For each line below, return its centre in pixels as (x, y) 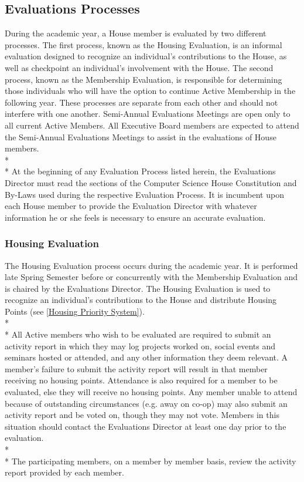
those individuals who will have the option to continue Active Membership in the (150, 91)
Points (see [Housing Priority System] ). (75, 311)
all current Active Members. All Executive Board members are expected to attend (152, 125)
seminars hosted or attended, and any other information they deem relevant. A (146, 357)
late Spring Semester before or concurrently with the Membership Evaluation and (151, 277)
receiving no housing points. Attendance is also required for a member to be (141, 380)
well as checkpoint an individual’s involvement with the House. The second (139, 67)
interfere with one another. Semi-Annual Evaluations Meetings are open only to (148, 114)
